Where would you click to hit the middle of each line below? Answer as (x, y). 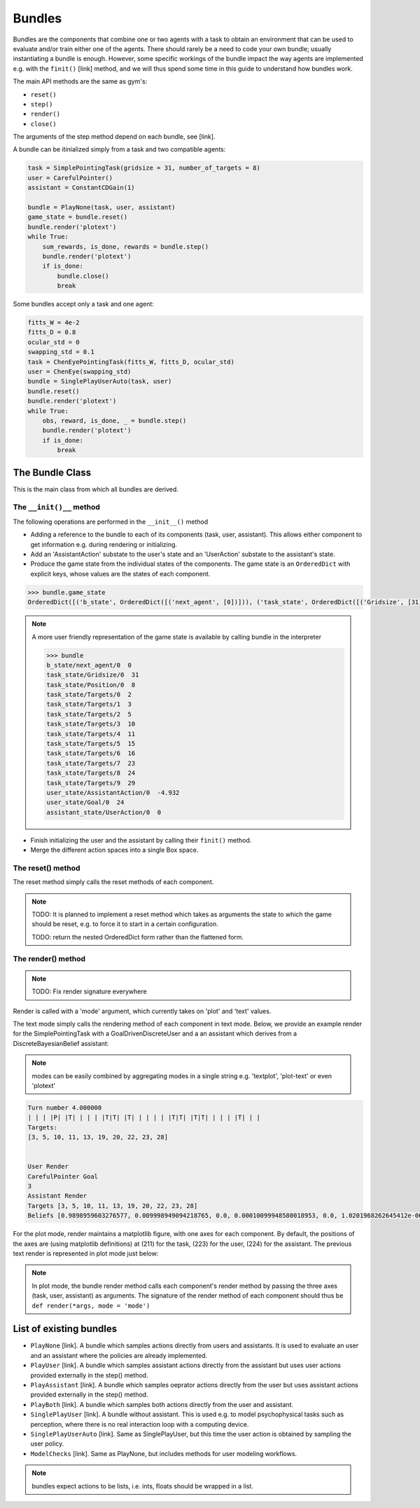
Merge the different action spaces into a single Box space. (114, 850)
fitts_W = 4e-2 (54, 323)
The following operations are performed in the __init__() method (111, 522)
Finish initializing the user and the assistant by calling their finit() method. (141, 840)
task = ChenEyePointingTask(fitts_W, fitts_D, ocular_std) (131, 362)
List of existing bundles (65, 1329)
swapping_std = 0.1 (61, 352)
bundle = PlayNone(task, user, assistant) (101, 207)
